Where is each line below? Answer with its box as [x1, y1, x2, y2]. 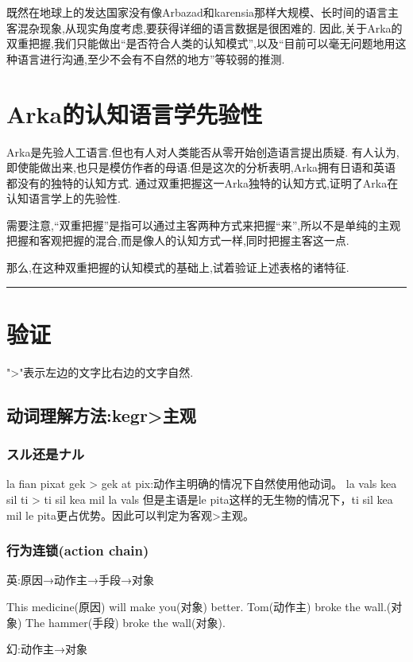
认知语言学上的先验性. [6, 190, 121, 207]
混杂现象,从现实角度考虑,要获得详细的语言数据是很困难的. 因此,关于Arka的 [17, 19, 403, 36]
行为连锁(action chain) [6, 540, 149, 560]
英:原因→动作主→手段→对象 [6, 571, 154, 588]
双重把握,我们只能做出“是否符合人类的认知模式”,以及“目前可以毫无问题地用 [6, 35, 396, 52]
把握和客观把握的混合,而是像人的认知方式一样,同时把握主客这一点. [6, 232, 349, 249]
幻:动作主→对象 [6, 641, 87, 657]
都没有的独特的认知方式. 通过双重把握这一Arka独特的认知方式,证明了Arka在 [6, 174, 399, 191]
